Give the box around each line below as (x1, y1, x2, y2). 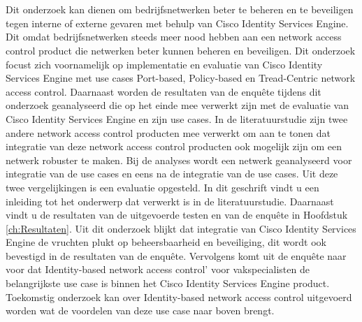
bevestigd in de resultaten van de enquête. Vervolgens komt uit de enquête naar (6, 248, 347, 263)
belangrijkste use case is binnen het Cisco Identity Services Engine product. (6, 276, 330, 291)
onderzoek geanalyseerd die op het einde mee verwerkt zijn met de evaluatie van (6, 98, 349, 112)
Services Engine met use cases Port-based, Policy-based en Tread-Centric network (6, 71, 356, 85)
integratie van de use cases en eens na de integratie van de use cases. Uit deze (6, 166, 338, 181)
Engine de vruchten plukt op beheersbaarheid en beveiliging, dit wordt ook (6, 235, 326, 249)
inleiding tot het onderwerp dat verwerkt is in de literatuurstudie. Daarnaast (6, 193, 334, 208)
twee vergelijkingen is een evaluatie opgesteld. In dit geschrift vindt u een (6, 180, 319, 194)
